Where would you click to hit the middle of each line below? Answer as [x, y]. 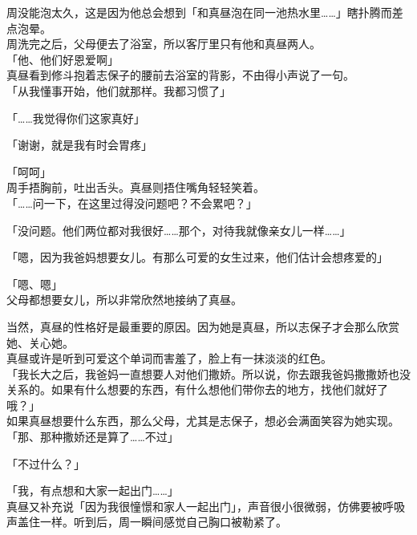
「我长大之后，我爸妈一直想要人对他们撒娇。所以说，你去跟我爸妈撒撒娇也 [203, 373]
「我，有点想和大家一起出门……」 [93, 490]
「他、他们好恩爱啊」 [63, 59]
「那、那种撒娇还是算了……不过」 [93, 437]
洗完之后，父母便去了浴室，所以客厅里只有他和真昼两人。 [169, 44]
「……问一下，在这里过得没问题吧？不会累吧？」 [132, 203]
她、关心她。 [40, 342]
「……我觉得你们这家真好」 [76, 118]
